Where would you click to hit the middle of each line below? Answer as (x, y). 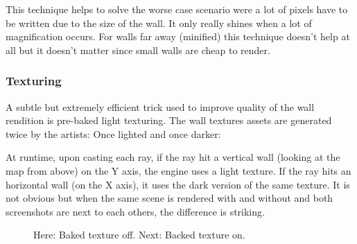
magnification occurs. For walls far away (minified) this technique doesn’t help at (178, 36)
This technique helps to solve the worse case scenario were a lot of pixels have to (177, 9)
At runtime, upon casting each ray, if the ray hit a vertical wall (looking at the (173, 157)
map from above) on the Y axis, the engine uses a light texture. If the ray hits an (178, 170)
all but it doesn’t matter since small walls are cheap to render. (138, 50)
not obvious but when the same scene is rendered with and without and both (169, 198)
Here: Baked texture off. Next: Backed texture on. (139, 235)
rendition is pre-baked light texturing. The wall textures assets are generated (169, 120)
